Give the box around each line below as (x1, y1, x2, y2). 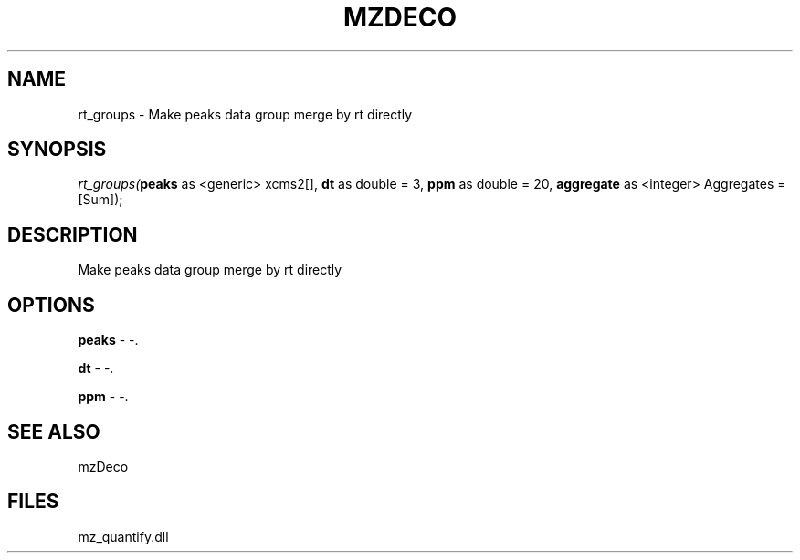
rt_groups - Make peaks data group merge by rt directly (78, 106, 413, 122)
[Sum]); (78, 192, 123, 208)
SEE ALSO (7, 420, 100, 443)
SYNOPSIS (7, 138, 107, 161)
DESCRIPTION (7, 223, 138, 246)
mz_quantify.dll (78, 528, 169, 544)
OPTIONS (7, 293, 95, 316)
